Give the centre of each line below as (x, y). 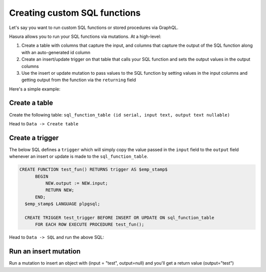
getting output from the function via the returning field (79, 80)
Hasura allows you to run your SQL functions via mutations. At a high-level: (85, 36)
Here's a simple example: (35, 89)
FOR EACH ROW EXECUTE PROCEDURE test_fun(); (90, 225)
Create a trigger (34, 138)
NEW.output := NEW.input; (77, 183)
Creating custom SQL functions (75, 13)
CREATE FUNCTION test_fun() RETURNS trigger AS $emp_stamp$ (94, 169)
